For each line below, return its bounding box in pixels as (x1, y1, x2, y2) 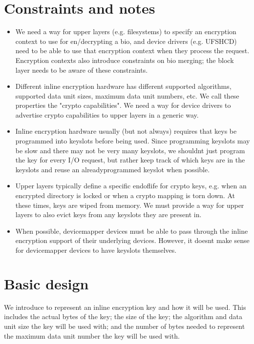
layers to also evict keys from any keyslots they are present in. (15, 209, 202, 220)
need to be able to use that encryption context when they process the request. (15, 45, 250, 56)
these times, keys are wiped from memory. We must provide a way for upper (15, 200, 244, 210)
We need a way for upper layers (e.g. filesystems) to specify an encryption (15, 26, 236, 37)
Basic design (4, 273, 89, 293)
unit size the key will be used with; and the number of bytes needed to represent (4, 321, 245, 331)
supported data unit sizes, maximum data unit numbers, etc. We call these (15, 90, 239, 101)
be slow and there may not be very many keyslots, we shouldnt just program (15, 145, 245, 155)
